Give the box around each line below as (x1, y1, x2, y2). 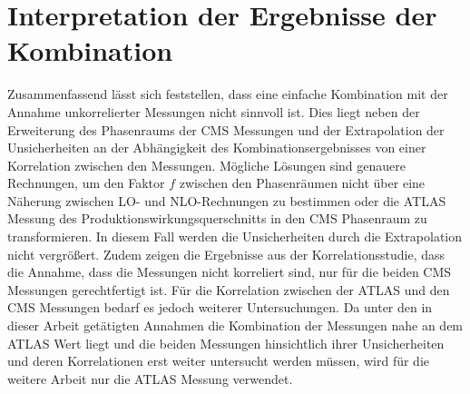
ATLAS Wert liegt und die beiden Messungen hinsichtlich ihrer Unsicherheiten (7, 333, 445, 352)
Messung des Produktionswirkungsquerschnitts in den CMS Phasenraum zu (7, 209, 427, 228)
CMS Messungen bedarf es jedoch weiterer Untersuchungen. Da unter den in (7, 298, 433, 317)
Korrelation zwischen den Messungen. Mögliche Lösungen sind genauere (7, 155, 406, 174)
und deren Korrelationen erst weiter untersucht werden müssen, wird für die (7, 351, 429, 370)
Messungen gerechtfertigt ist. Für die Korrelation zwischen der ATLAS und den (7, 280, 450, 299)
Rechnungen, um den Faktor (7, 173, 165, 192)
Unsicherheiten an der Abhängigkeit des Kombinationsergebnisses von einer (7, 138, 426, 157)
